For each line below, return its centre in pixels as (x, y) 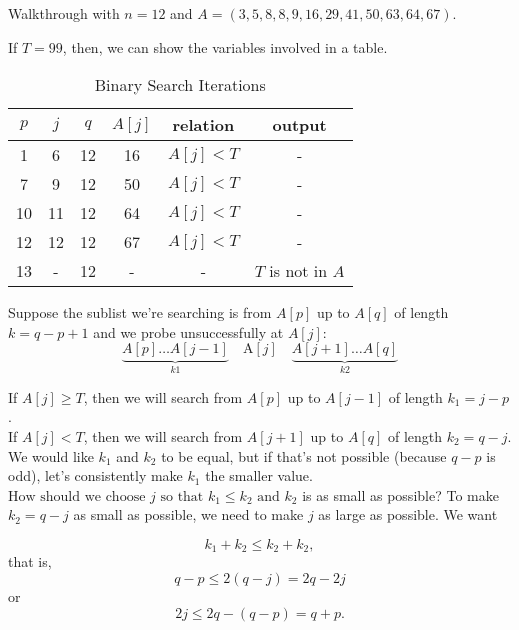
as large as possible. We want (408, 514)
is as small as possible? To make (400, 494)
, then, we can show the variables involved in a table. (225, 46)
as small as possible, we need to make (188, 514)
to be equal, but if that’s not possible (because (304, 455)
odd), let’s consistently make (95, 475)
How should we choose (77, 496)
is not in (298, 271)
